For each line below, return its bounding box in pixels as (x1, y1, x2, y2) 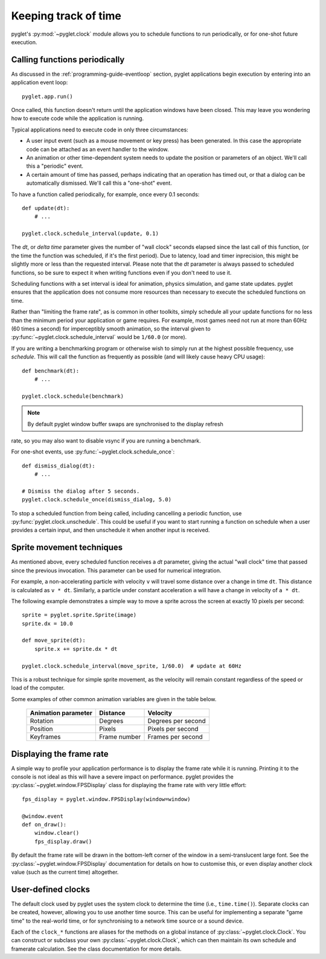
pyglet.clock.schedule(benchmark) (22, 392, 124, 400)
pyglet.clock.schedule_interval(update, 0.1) (22, 230, 159, 237)
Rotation (30, 717, 54, 725)
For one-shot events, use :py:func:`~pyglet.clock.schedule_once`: (11, 448, 175, 455)
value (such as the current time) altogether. (11, 869, 119, 875)
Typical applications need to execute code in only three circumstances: (11, 126, 188, 133)
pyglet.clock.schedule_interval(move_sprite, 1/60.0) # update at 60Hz (22, 662, 241, 669)
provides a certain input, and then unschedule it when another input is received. (11, 527, 210, 534)
